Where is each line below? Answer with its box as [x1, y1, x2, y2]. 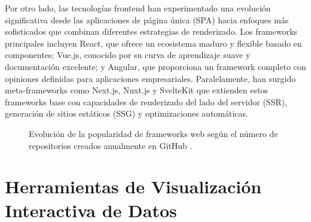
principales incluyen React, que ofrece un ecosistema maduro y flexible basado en [5, 37, 302, 49]
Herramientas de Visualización [5, 174, 262, 199]
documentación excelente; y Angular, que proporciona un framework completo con [5, 60, 306, 72]
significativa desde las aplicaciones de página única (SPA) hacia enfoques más [5, 13, 289, 26]
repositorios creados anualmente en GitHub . [29, 139, 193, 151]
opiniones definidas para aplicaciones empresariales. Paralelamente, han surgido [5, 72, 296, 84]
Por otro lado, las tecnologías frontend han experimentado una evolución [5, 2, 271, 14]
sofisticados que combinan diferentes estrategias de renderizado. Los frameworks [5, 25, 298, 38]
